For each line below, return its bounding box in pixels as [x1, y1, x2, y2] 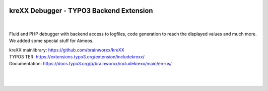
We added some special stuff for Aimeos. [9, 38, 94, 44]
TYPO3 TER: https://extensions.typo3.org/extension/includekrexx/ [9, 54, 145, 60]
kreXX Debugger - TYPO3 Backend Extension [9, 6, 153, 15]
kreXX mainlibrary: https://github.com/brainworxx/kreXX [9, 47, 125, 53]
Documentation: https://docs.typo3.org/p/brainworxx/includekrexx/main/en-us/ [9, 61, 172, 67]
